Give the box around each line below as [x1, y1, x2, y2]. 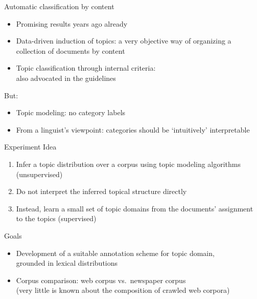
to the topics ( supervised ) [16, 213, 97, 224]
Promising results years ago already [16, 18, 128, 29]
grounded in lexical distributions [16, 258, 118, 268]
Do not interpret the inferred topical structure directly [16, 186, 187, 197]
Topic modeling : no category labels [16, 107, 126, 118]
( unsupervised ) [16, 168, 63, 179]
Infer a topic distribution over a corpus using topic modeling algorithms [16, 158, 241, 169]
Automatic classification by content [4, 1, 114, 11]
